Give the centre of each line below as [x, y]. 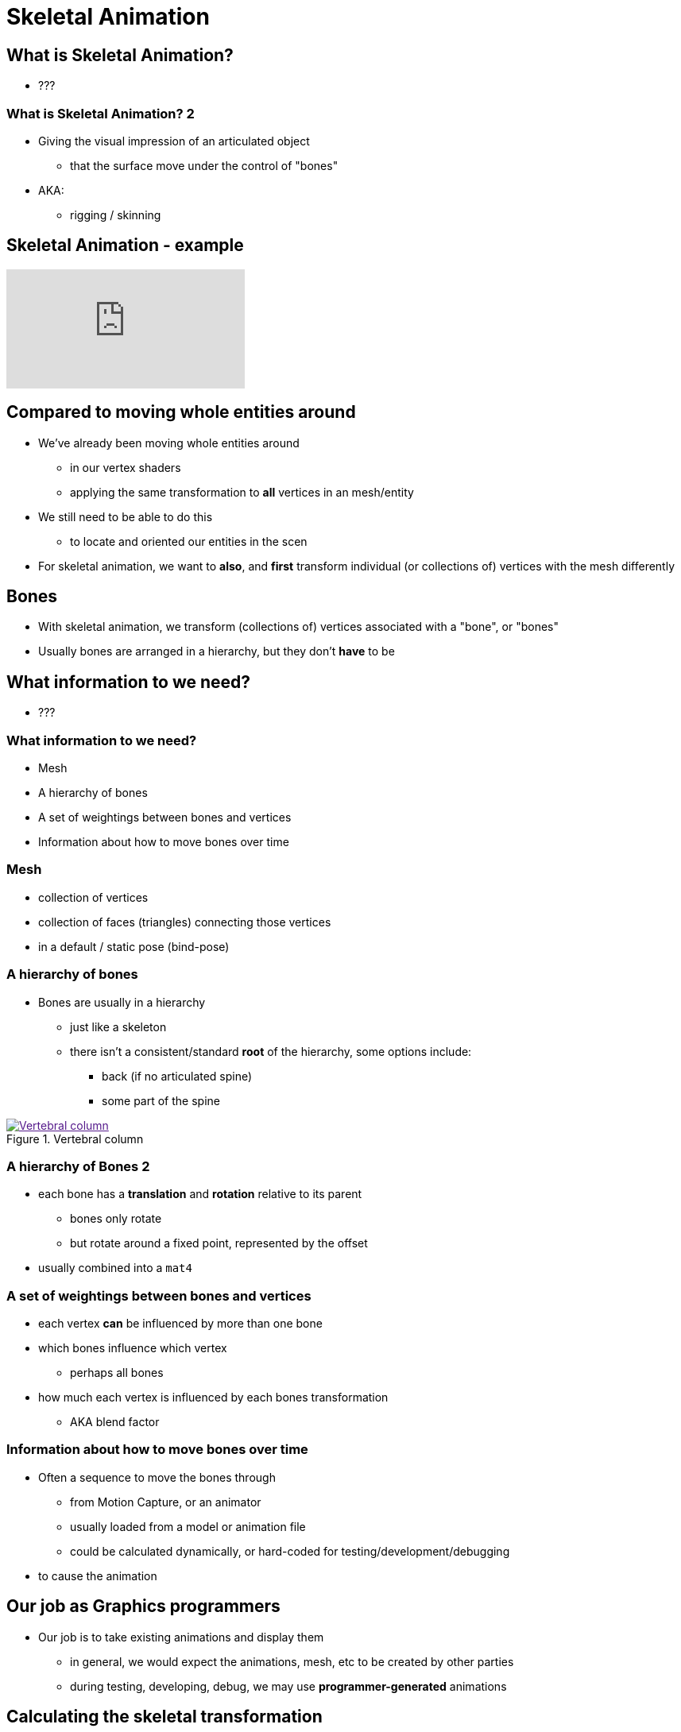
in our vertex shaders [126, 467]
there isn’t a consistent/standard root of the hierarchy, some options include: [271, 1051]
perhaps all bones [117, 1373]
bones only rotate [116, 1219]
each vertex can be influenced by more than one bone [180, 1324]
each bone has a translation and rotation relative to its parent [200, 1194]
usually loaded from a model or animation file [188, 1526]
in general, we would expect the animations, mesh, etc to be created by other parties [292, 1661]
